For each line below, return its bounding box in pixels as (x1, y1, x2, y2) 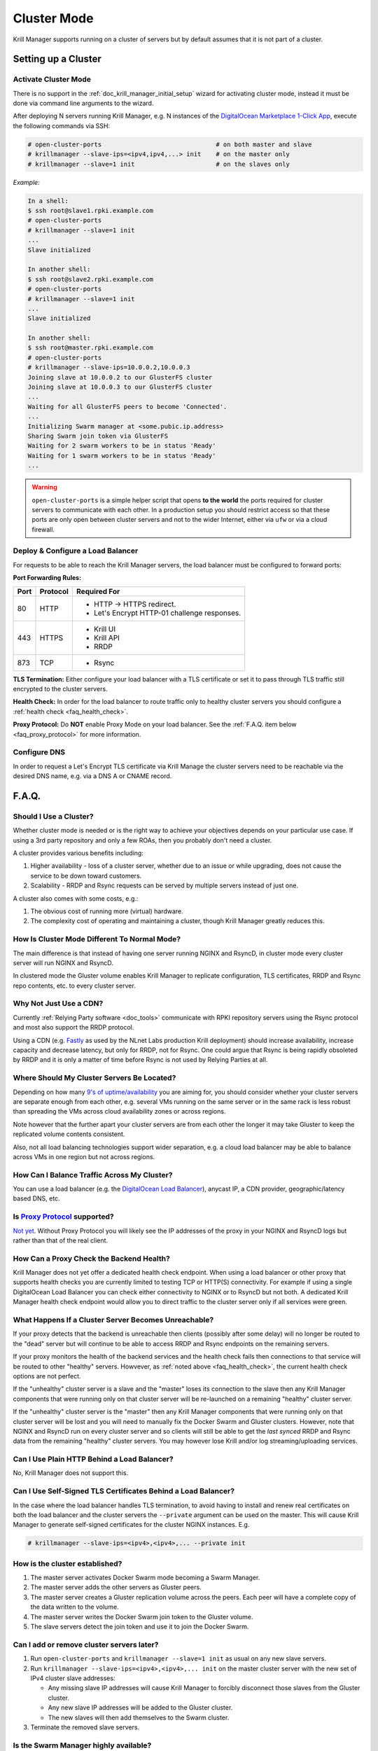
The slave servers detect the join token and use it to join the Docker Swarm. (30, 1622, 249, 1631)
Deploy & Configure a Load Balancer (13, 546, 139, 556)
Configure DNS (13, 747, 66, 757)
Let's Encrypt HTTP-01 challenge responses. (93, 608, 241, 618)
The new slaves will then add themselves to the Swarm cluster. (48, 1713, 230, 1722)
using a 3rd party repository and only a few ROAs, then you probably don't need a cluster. (13, 836, 272, 844)
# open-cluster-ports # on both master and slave (27, 140, 312, 148)
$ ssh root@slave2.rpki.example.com (27, 275, 154, 283)
